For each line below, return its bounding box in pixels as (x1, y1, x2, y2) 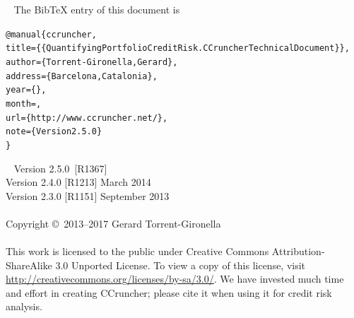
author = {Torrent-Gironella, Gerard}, (6, 57, 178, 67)
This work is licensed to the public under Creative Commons (6, 244, 269, 259)
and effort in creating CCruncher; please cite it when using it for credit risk (6, 285, 332, 300)
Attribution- (271, 244, 325, 259)
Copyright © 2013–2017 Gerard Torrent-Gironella (6, 216, 221, 230)
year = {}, (6, 85, 47, 95)
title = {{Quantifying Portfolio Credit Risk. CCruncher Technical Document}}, (6, 43, 350, 54)
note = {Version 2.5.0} (6, 126, 102, 137)
